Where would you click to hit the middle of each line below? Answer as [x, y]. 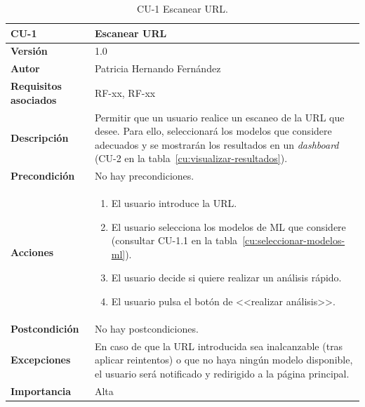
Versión [29, 51]
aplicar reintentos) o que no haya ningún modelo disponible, [224, 360]
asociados [34, 99]
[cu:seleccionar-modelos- [294, 240]
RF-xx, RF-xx [125, 92]
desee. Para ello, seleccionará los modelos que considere [213, 131]
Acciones [32, 252]
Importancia [41, 391]
